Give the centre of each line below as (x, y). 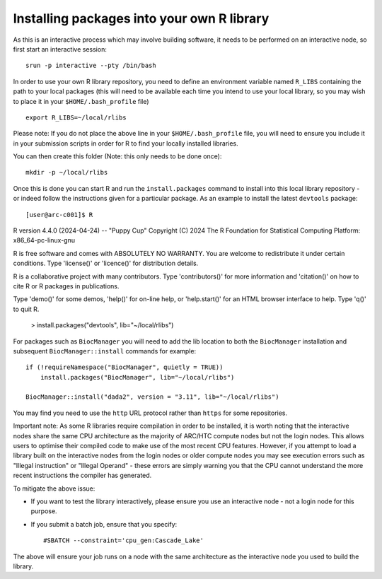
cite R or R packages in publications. (66, 286)
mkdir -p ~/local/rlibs (67, 172)
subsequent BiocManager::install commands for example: (105, 351)
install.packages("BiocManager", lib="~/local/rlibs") (137, 377)
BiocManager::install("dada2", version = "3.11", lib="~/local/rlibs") (152, 397)
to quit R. (26, 309)
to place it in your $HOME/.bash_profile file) (81, 101)
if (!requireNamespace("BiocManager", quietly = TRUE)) (125, 367)
